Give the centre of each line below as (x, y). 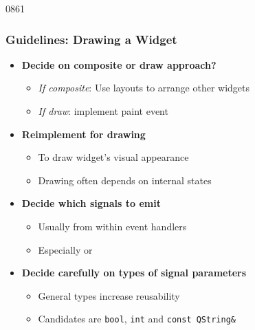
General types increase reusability (109, 295)
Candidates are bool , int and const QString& (137, 319)
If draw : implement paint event (103, 111)
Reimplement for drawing (84, 134)
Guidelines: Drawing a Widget (91, 39)
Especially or (65, 249)
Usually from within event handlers (112, 226)
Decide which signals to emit (91, 203)
